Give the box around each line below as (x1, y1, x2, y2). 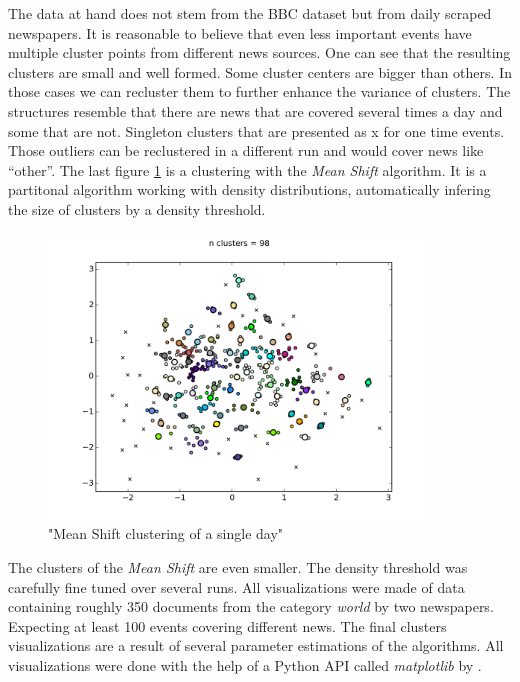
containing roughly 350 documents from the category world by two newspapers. (8, 596, 494, 617)
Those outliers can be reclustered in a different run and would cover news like (8, 140, 484, 161)
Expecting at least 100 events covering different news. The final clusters (8, 615, 447, 636)
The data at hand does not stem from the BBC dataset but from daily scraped (8, 3, 492, 23)
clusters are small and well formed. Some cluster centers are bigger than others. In (8, 61, 512, 82)
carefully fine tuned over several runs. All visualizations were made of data (8, 576, 465, 597)
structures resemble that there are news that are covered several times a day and (8, 100, 503, 121)
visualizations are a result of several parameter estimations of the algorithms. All (8, 635, 504, 656)
